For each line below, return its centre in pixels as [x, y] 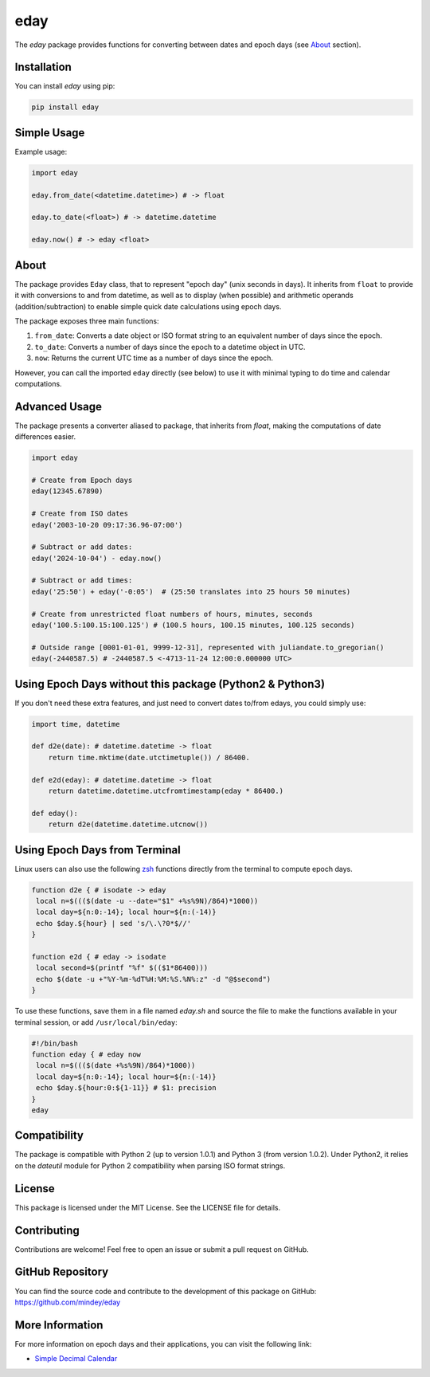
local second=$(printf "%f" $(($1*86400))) [122, 968]
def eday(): [55, 813]
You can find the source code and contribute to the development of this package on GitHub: [166, 1291]
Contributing [47, 1230]
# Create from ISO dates [80, 514]
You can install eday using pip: [65, 86]
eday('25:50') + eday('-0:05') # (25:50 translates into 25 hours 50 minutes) [191, 591]
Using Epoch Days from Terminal [98, 850]
